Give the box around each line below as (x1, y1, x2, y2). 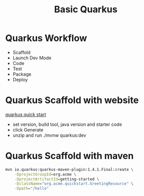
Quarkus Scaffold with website (5, 95, 139, 106)
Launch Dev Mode (12, 55, 52, 61)
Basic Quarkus (54, 4, 117, 15)
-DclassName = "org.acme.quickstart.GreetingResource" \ (14, 181, 134, 186)
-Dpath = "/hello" (14, 186, 50, 191)
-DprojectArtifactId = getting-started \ (14, 177, 100, 182)
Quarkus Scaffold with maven (5, 150, 134, 162)
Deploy (12, 76, 28, 82)
